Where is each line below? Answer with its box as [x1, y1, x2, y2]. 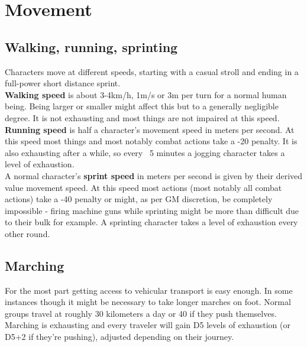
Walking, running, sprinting [5, 37, 178, 56]
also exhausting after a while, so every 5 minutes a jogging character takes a [5, 146, 285, 158]
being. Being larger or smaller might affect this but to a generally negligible [5, 100, 279, 112]
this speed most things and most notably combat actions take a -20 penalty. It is [5, 135, 298, 147]
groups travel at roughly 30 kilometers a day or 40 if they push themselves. [5, 307, 277, 319]
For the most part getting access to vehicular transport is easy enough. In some [5, 284, 293, 296]
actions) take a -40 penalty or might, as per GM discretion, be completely [5, 193, 273, 205]
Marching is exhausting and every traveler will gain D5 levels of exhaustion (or [5, 319, 290, 331]
